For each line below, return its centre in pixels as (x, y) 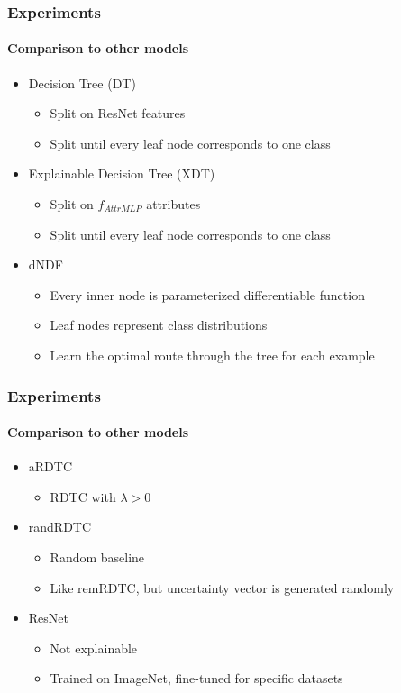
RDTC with (83, 496)
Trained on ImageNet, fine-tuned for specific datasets (196, 678)
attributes (173, 204)
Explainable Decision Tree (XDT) (122, 173)
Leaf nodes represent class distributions (159, 325)
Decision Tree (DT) (82, 82)
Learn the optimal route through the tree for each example (212, 355)
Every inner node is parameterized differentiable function (207, 294)
